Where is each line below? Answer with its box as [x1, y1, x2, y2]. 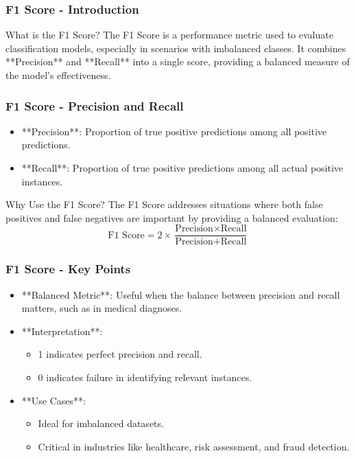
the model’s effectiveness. [5, 68, 111, 82]
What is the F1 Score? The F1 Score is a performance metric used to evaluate [5, 27, 333, 42]
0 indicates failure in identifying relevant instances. [38, 370, 252, 385]
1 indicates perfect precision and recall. [38, 347, 202, 361]
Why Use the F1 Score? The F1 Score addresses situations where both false [5, 197, 323, 211]
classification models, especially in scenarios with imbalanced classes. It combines [5, 41, 346, 55]
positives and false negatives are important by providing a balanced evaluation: [5, 210, 338, 225]
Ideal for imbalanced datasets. [38, 416, 164, 431]
